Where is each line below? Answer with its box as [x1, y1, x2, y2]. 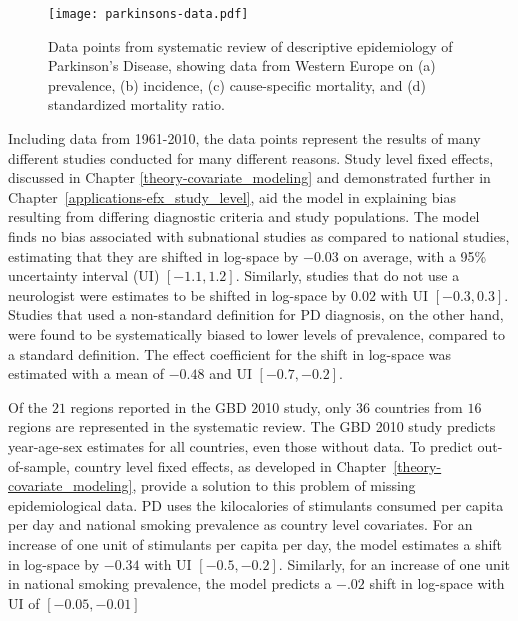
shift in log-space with [369, 573, 505, 594]
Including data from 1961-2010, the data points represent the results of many [8, 128, 481, 149]
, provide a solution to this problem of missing [132, 475, 416, 496]
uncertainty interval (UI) [8, 265, 160, 286]
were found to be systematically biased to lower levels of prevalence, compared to [8, 323, 506, 344]
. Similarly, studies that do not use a [235, 265, 460, 286]
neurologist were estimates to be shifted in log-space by [8, 284, 347, 305]
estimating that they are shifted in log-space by [8, 245, 299, 266]
